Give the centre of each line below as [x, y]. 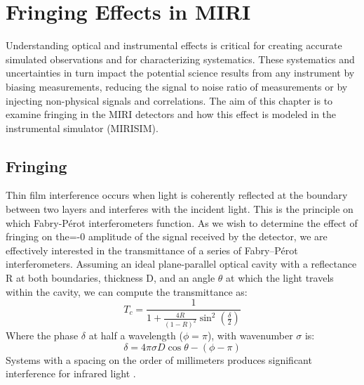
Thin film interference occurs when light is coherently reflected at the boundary [177, 195]
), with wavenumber [250, 335]
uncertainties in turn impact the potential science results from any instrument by [180, 73]
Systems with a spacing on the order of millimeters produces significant [159, 359]
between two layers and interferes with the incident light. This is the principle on [180, 209]
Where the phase [42, 335]
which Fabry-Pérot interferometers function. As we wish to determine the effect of [182, 222]
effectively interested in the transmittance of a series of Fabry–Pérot [152, 250]
